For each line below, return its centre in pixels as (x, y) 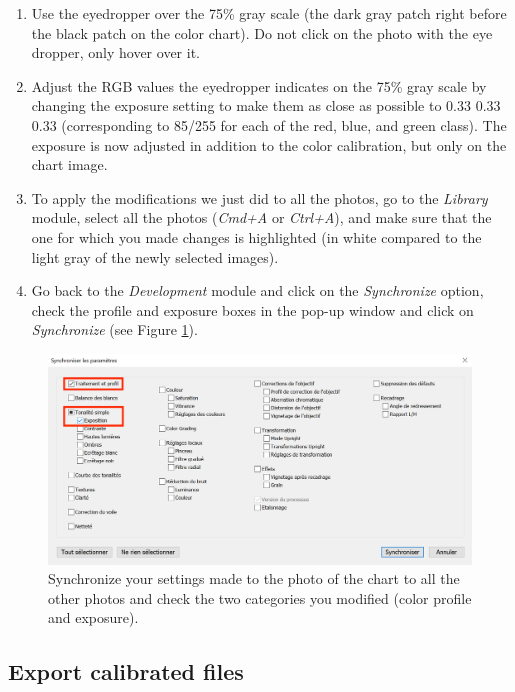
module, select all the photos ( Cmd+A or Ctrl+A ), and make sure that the (261, 217)
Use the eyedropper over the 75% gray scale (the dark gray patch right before (269, 13)
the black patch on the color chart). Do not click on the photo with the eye (262, 32)
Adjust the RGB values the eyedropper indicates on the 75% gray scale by (259, 85)
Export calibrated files (126, 671)
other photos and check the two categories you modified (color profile (260, 597)
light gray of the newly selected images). (155, 256)
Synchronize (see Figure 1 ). (114, 329)
